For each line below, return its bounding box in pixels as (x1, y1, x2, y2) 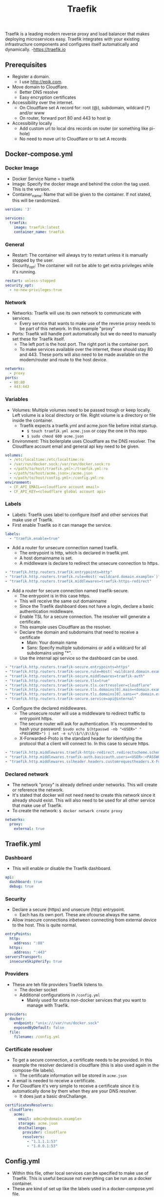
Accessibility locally (12, 121, 52, 126)
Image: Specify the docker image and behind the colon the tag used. (12, 181, 150, 186)
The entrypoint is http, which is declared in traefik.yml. (19, 550, 129, 556)
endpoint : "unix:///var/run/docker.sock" (14, 1021, 99, 1026)
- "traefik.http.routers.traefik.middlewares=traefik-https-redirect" (5, 579, 152, 584)
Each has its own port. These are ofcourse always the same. (19, 912, 141, 918)
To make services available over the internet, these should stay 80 (19, 346, 153, 352)
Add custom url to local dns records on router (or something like (19, 125, 148, 131)
